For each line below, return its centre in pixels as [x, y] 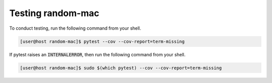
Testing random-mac [54, 13]
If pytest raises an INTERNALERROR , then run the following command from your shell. [97, 54]
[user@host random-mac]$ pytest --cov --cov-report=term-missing [102, 41]
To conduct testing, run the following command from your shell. [75, 28]
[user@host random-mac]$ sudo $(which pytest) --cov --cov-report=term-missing [121, 68]
